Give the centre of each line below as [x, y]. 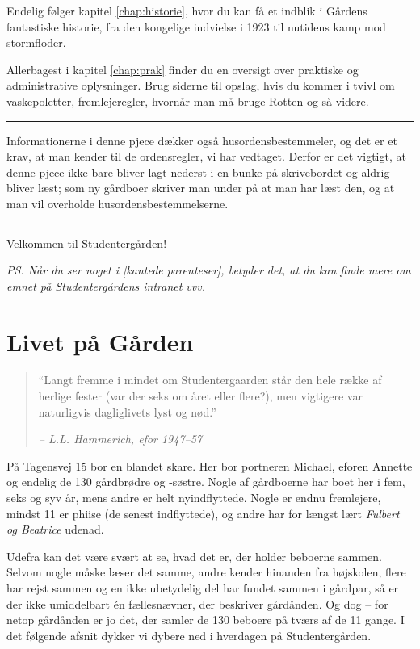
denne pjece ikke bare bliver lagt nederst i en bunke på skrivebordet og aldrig [198, 172]
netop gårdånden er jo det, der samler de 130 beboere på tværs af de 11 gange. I [206, 620]
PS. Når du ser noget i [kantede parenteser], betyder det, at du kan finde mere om [209, 270]
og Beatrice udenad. [55, 529]
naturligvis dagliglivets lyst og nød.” [127, 411]
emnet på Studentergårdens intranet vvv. [106, 285]
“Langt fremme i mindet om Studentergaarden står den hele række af [210, 380]
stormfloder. [36, 42]
